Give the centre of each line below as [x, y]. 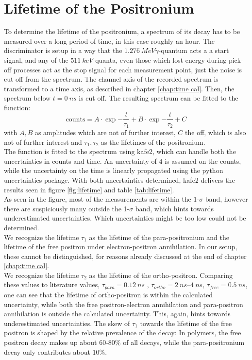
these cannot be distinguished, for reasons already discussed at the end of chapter [125, 256]
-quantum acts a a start [194, 50]
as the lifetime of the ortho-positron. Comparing [161, 275]
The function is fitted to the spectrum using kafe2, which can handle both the [120, 151]
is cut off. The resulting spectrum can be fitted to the [159, 98]
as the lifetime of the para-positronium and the [159, 237]
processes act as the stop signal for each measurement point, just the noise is [128, 69]
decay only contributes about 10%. [56, 351]
